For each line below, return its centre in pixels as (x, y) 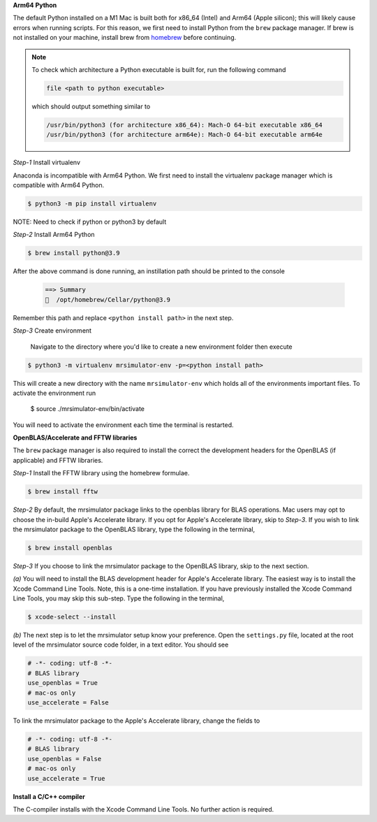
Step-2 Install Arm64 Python (54, 235)
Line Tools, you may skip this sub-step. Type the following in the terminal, (119, 598)
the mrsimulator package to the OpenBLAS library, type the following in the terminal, (134, 529)
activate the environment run (54, 393)
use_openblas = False (65, 759)
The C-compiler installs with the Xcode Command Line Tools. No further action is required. (143, 809)
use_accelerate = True (66, 778)
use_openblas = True (62, 683)
